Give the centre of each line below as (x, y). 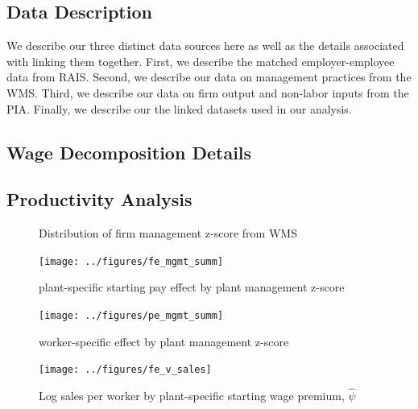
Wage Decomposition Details (129, 152)
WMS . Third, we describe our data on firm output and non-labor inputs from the (208, 92)
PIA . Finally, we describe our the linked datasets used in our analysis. (179, 108)
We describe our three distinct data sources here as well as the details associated (205, 45)
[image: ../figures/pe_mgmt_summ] (131, 316)
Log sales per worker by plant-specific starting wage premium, (192, 396)
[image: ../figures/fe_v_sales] (125, 370)
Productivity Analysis (99, 199)
